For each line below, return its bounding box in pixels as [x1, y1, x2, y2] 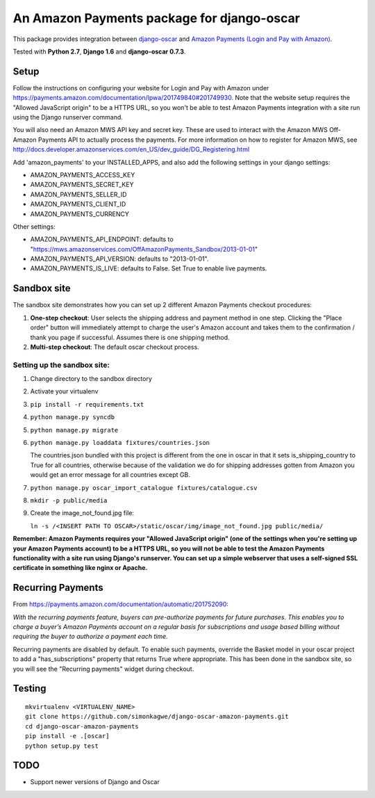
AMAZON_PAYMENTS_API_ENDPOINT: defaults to [30, 235, 174, 243]
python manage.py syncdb [30, 414, 115, 421]
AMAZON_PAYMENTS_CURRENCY [30, 209, 130, 218]
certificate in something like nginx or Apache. [12, 564, 148, 572]
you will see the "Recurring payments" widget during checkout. [12, 665, 194, 673]
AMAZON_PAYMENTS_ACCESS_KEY [30, 170, 135, 179]
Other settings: [12, 222, 56, 231]
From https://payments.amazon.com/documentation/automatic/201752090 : [12, 600, 229, 608]
